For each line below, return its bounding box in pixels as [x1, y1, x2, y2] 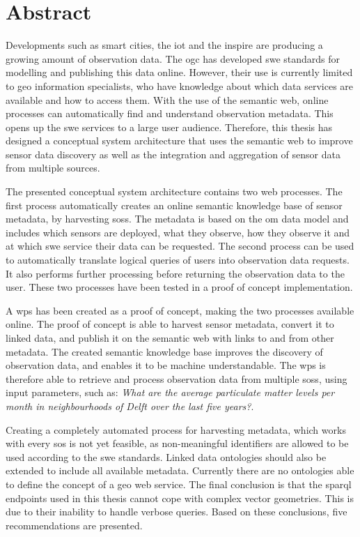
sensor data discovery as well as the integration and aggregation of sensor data [6, 146, 341, 161]
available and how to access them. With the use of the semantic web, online [6, 92, 329, 107]
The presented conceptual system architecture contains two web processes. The [6, 184, 343, 199]
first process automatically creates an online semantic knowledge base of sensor [6, 197, 343, 212]
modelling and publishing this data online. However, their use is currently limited [6, 65, 353, 80]
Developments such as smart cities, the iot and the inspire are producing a [6, 38, 323, 52]
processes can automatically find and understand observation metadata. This [6, 106, 334, 121]
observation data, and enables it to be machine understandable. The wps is [6, 358, 326, 372]
